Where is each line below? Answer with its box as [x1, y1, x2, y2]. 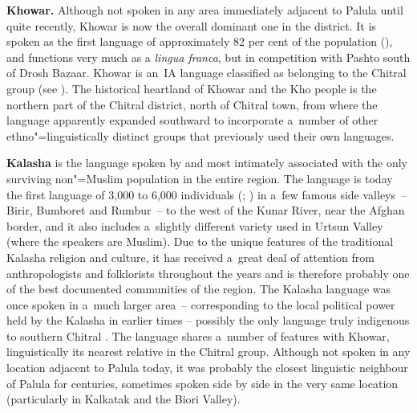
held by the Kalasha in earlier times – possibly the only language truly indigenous [6, 312, 410, 329]
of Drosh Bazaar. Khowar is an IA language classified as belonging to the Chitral [6, 64, 407, 81]
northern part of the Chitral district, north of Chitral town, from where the [6, 96, 378, 112]
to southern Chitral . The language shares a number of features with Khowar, [6, 327, 390, 344]
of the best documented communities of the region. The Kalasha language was [6, 280, 391, 297]
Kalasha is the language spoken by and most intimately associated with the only [6, 154, 407, 171]
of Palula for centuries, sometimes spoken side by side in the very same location [6, 374, 399, 391]
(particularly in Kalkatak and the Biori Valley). [6, 391, 241, 407]
